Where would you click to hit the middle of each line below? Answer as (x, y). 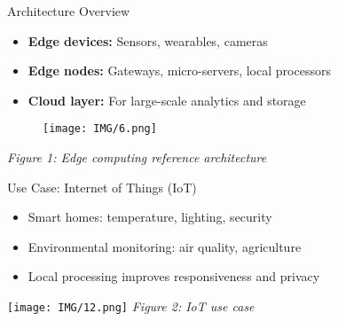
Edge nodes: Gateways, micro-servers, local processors (179, 70)
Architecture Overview (69, 11)
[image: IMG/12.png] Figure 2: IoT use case (131, 306)
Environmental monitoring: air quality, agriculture (165, 246)
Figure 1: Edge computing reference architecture (137, 157)
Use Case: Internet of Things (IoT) (102, 187)
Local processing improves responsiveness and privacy (174, 276)
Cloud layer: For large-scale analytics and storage (167, 100)
